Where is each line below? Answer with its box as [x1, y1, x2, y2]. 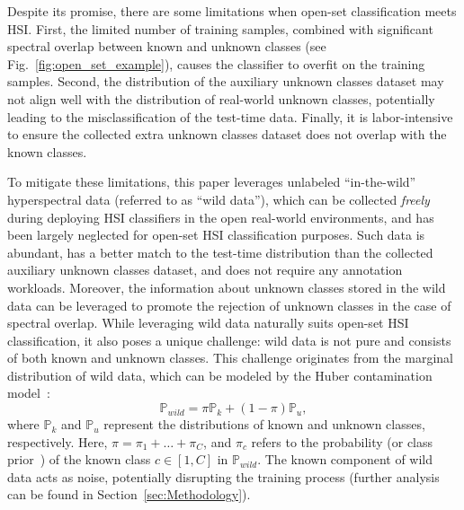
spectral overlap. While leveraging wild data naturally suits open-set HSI [7, 313, 409, 332]
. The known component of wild [257, 450, 433, 469]
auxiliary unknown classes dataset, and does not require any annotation [7, 260, 403, 279]
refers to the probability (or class [251, 432, 433, 451]
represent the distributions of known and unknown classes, [103, 415, 425, 434]
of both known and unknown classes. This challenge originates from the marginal [7, 348, 453, 367]
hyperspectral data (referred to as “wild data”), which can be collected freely [7, 189, 430, 208]
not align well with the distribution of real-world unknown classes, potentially [7, 89, 435, 108]
